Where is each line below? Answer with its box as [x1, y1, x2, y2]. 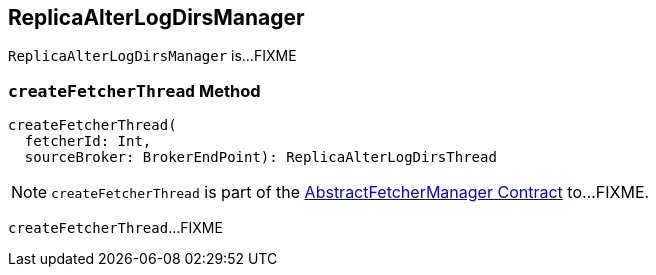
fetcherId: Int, [24, 133, 152, 150]
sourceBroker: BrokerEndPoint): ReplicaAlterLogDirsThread [24, 149, 497, 166]
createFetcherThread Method [8, 80, 261, 101]
